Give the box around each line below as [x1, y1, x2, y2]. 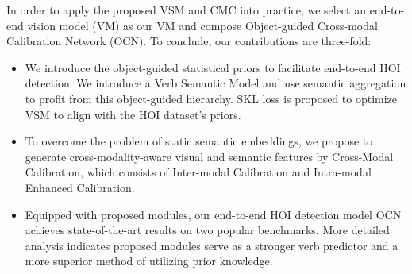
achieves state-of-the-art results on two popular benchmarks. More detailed [25, 222, 390, 238]
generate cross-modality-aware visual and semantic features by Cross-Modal [25, 148, 394, 164]
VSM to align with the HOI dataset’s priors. [25, 106, 241, 122]
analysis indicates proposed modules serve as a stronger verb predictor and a [25, 237, 399, 253]
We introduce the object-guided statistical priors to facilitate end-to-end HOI [25, 59, 401, 75]
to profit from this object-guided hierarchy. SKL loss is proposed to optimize [25, 90, 398, 106]
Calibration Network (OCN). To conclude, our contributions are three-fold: [6, 33, 372, 49]
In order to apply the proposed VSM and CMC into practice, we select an [6, 2, 366, 17]
